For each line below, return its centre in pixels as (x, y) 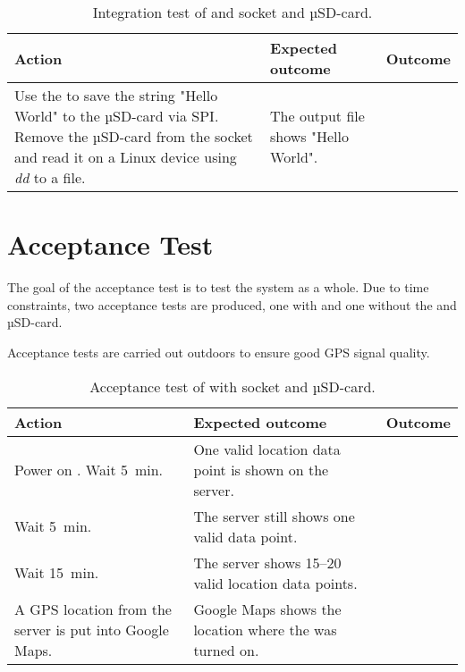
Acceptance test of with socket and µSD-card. (232, 386)
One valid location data (267, 449)
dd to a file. (50, 177)
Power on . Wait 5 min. (89, 469)
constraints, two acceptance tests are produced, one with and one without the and (232, 304)
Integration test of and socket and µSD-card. (232, 12)
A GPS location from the (93, 609)
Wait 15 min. (57, 572)
